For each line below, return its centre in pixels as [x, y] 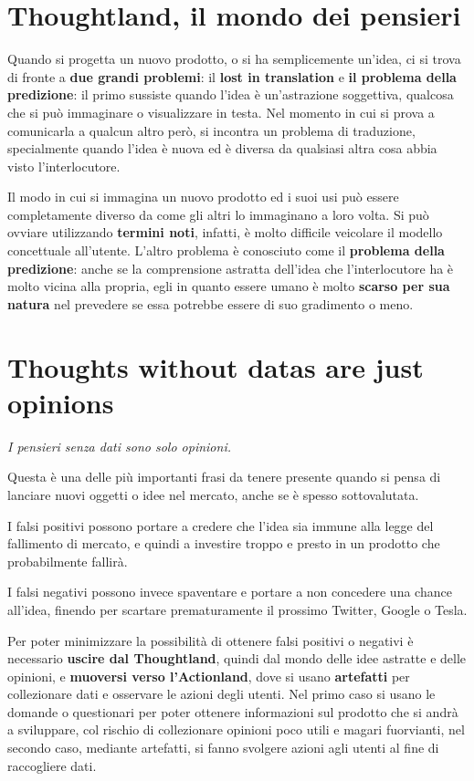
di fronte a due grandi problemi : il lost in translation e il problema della [232, 76]
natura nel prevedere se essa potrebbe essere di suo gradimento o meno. [211, 303]
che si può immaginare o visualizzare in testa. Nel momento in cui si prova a [221, 112]
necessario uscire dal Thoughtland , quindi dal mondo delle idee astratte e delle [237, 658]
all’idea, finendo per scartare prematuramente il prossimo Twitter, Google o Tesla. [237, 609]
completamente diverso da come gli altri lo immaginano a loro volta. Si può [218, 214]
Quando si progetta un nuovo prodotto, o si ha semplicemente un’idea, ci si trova [234, 59]
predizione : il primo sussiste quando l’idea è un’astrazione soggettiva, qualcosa [231, 94]
